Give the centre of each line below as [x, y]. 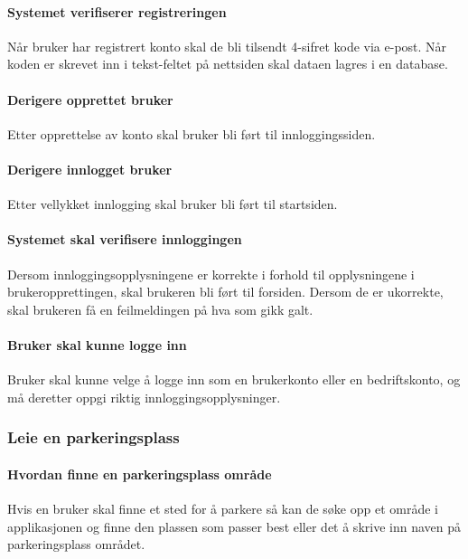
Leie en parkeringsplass [94, 437]
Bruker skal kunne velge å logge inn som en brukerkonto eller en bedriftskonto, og [234, 379]
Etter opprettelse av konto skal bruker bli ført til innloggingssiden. [192, 133]
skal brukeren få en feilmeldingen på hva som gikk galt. [160, 309]
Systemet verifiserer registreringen [117, 11]
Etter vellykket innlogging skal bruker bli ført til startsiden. [173, 204]
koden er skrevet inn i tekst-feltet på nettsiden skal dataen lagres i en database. [228, 64]
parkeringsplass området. [76, 544]
